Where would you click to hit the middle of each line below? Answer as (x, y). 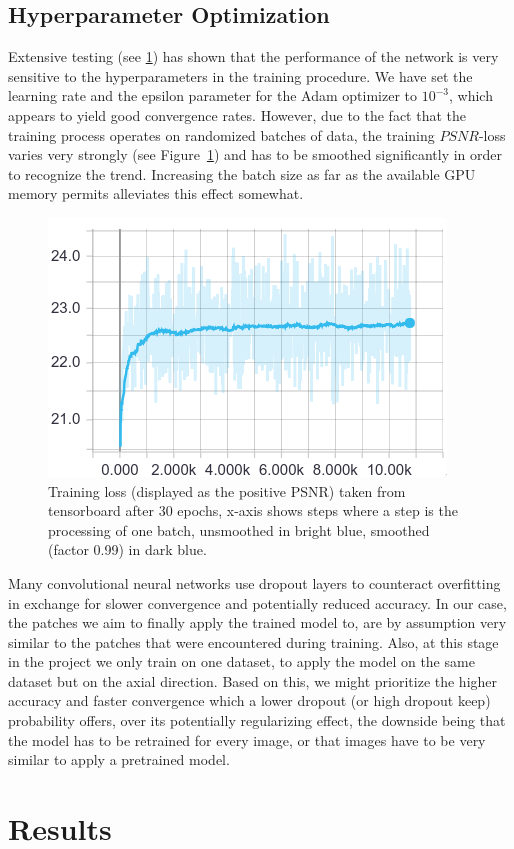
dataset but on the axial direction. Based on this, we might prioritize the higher (253, 680)
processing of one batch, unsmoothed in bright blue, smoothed (239, 529)
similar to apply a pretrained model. (119, 759)
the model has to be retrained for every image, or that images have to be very (247, 739)
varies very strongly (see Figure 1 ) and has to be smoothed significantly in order (255, 154)
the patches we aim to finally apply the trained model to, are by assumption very (257, 622)
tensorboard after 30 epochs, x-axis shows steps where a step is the (253, 510)
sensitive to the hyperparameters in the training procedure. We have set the (240, 75)
